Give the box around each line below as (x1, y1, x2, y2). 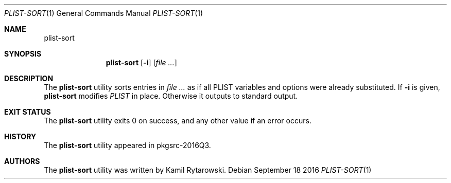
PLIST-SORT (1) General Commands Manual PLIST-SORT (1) (4, 9, 203, 17)
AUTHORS (4, 157, 40, 166)
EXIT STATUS (4, 107, 51, 116)
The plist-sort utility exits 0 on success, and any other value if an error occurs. (44, 116, 311, 125)
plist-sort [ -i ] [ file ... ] (106, 58, 177, 67)
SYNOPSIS (4, 49, 42, 58)
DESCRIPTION (4, 74, 54, 83)
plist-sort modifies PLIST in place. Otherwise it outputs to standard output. (44, 91, 298, 100)
